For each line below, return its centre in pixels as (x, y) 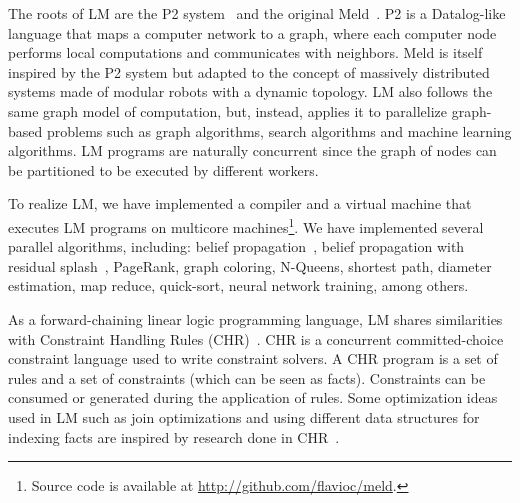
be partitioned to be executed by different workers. (163, 169)
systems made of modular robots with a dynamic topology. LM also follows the (250, 91)
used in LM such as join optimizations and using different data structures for (244, 416)
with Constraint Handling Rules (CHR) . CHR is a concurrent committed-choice (256, 338)
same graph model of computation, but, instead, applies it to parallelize (227, 110)
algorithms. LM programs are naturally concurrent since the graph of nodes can (252, 150)
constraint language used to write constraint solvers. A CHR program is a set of (253, 358)
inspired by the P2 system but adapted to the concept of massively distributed (249, 71)
